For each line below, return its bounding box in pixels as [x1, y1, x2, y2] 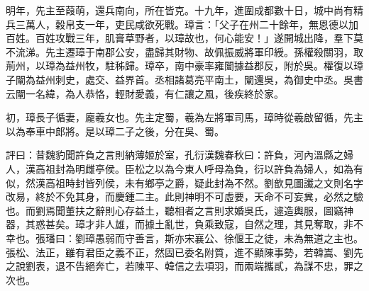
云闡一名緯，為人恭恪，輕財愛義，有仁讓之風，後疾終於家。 [6, 86, 284, 101]
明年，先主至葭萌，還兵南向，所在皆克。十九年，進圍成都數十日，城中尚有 [6, 3, 353, 17]
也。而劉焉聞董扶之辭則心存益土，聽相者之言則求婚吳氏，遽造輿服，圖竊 [6, 202, 343, 217]
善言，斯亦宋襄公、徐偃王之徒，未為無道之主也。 [134, 230, 363, 245]
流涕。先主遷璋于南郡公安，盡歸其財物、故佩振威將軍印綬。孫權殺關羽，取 [15, 44, 363, 59]
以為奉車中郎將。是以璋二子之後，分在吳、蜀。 [6, 123, 224, 138]
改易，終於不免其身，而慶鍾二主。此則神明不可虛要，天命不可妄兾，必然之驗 [6, 189, 363, 204]
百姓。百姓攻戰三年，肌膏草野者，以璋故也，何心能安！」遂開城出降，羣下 [6, 30, 353, 45]
